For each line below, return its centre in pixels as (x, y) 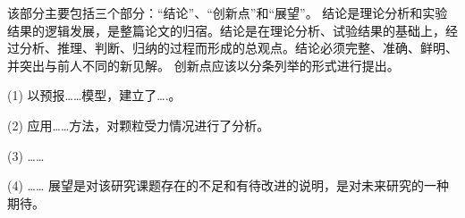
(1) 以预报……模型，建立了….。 (94, 95)
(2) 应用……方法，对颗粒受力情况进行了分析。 (139, 125)
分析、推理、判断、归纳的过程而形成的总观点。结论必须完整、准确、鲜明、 (238, 48)
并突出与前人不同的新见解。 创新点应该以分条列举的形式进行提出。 (203, 65)
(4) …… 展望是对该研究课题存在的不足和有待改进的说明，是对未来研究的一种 (228, 185)
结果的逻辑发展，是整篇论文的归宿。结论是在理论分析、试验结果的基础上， (226, 30)
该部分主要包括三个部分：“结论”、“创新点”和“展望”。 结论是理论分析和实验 (228, 13)
